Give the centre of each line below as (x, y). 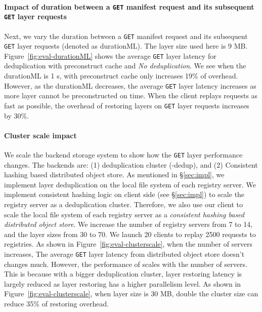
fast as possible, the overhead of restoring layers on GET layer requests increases (127, 105)
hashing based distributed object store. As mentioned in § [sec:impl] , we (114, 174)
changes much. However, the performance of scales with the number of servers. (126, 264)
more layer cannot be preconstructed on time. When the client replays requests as (131, 95)
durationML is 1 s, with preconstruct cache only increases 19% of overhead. (121, 76)
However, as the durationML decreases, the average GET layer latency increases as (130, 85)
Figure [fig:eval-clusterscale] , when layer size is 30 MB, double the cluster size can (131, 294)
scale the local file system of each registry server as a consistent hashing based (124, 214)
